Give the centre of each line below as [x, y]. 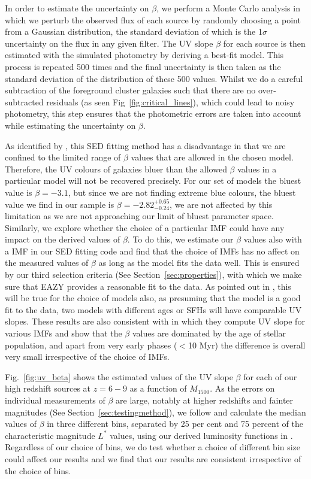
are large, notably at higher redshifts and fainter [205, 400]
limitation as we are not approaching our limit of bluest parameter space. [139, 216]
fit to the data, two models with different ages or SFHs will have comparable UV [153, 309]
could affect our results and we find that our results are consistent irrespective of [153, 458]
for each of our [270, 376]
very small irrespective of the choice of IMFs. [87, 357]
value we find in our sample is [60, 204]
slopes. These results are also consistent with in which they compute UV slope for [155, 321]
